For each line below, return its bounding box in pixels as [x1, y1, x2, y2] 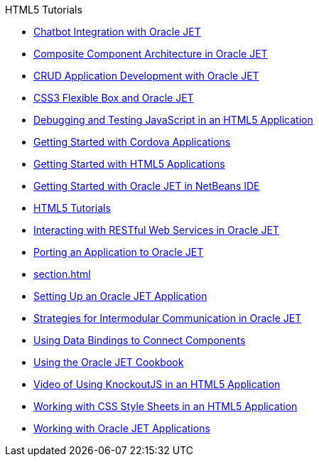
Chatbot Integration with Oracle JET [33, 26, 201, 38]
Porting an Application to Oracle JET [33, 246, 204, 258]
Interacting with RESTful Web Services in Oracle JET [33, 224, 279, 236]
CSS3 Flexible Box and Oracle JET [33, 92, 194, 104]
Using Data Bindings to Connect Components [33, 334, 246, 346]
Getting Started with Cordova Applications [33, 136, 231, 148]
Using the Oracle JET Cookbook [33, 356, 184, 368]
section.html [33, 268, 91, 280]
